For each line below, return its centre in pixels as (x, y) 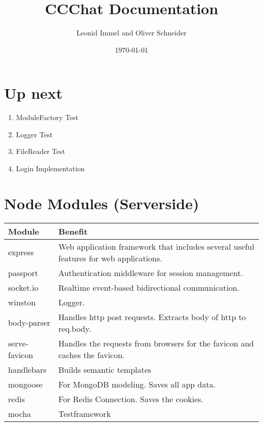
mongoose (26, 384)
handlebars (27, 369)
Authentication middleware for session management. (151, 273)
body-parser (29, 323)
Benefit (73, 231)
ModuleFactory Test (47, 117)
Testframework (84, 413)
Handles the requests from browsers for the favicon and (156, 343)
